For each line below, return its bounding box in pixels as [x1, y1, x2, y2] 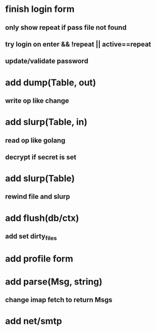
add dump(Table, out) [5, 77, 96, 88]
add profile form [5, 253, 74, 265]
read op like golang [5, 136, 66, 144]
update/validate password [5, 57, 88, 66]
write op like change [5, 96, 70, 105]
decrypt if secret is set [5, 153, 77, 161]
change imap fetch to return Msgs [5, 296, 113, 304]
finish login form [5, 3, 75, 15]
